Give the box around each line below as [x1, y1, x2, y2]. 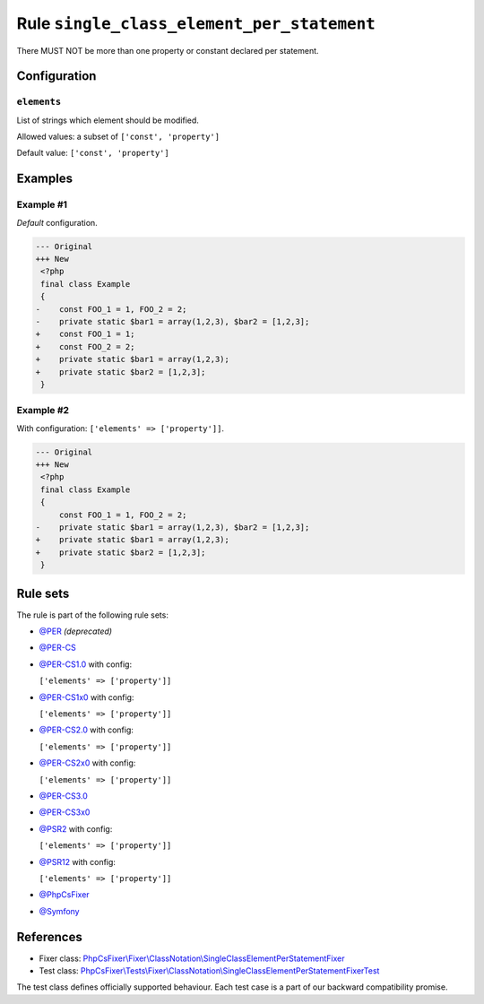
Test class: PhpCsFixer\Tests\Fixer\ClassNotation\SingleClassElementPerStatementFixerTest [39, 965, 380, 976]
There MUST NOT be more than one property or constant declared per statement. [16, 45, 319, 56]
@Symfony [39, 905, 80, 916]
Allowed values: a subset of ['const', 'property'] [16, 131, 220, 143]
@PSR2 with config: [39, 823, 113, 834]
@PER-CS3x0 [39, 807, 91, 818]
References [16, 929, 82, 945]
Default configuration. [16, 217, 98, 228]
